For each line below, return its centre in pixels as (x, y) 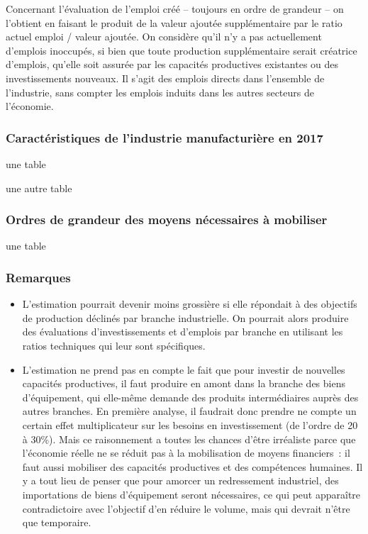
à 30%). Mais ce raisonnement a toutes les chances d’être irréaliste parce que (189, 439)
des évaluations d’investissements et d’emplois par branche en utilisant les (183, 332)
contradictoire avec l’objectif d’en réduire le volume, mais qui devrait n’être (186, 508)
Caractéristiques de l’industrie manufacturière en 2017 (165, 137)
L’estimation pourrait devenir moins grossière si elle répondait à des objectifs (190, 304)
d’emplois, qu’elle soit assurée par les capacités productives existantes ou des (172, 64)
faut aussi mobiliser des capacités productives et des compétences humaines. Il (193, 466)
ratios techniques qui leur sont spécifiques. (114, 345)
